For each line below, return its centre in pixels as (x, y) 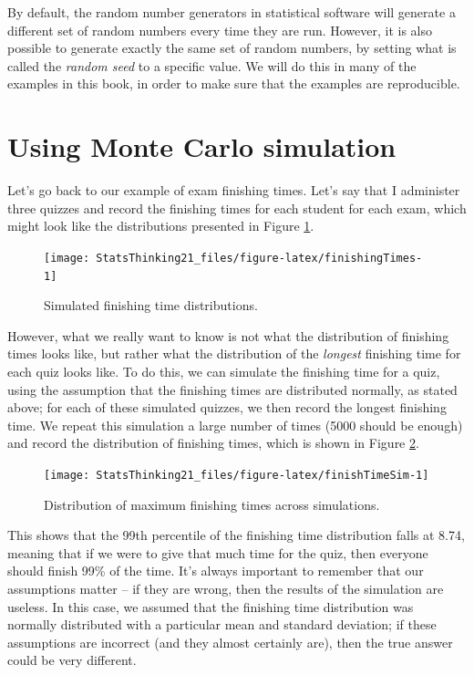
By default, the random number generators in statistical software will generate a (232, 12)
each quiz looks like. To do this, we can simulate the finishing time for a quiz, (224, 371)
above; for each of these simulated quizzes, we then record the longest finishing (227, 407)
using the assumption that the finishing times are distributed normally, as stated (232, 389)
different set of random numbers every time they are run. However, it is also (220, 30)
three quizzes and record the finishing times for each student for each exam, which (237, 208)
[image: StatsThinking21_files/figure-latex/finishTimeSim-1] (237, 475)
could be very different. (72, 660)
